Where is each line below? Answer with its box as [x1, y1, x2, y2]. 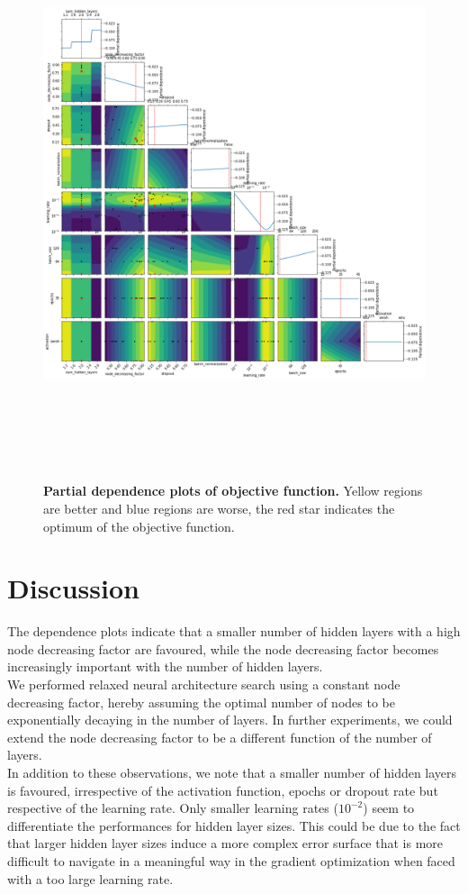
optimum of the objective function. [43, 516, 235, 535]
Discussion [7, 570, 139, 607]
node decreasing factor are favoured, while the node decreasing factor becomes [7, 639, 439, 658]
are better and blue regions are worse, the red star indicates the [43, 498, 395, 517]
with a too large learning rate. [7, 869, 174, 888]
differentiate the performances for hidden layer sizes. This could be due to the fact [7, 816, 461, 835]
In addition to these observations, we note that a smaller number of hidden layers [7, 762, 457, 781]
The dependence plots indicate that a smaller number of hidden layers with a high [7, 622, 461, 641]
